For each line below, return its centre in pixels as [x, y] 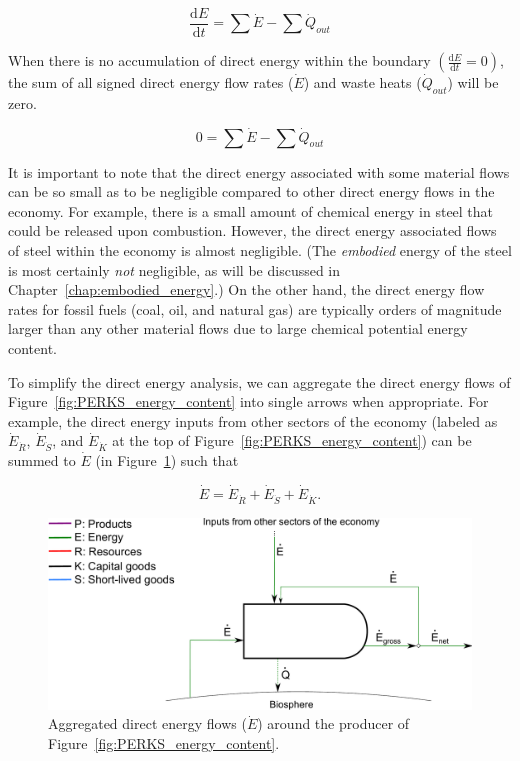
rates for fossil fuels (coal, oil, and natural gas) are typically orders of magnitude [255, 308]
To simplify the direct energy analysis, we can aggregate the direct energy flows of [259, 381]
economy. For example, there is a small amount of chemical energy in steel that [251, 210]
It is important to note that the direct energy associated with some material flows [259, 171]
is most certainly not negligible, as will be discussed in [174, 269]
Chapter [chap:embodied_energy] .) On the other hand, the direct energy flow [246, 289]
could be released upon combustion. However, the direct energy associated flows [252, 230]
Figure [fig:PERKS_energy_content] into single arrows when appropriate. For [248, 401]
